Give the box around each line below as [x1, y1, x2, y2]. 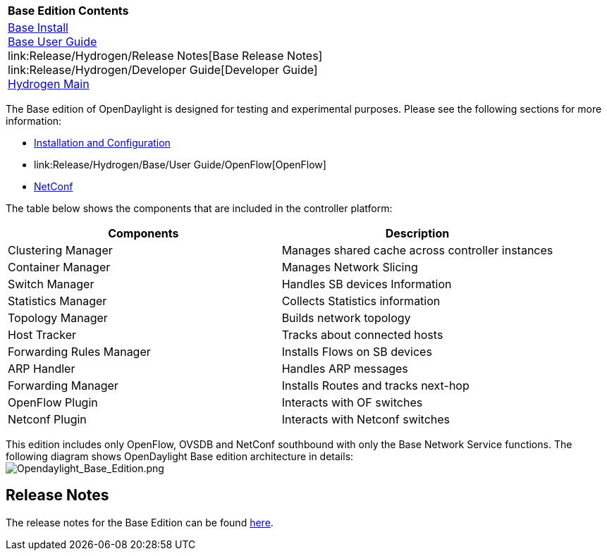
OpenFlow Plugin [8, 395, 98, 409]
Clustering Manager [8, 243, 113, 257]
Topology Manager [8, 311, 108, 325]
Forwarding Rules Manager [8, 345, 151, 359]
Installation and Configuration [34, 137, 171, 149]
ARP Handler [8, 362, 75, 376]
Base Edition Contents [8, 4, 129, 18]
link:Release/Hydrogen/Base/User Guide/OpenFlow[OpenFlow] [34, 159, 326, 171]
